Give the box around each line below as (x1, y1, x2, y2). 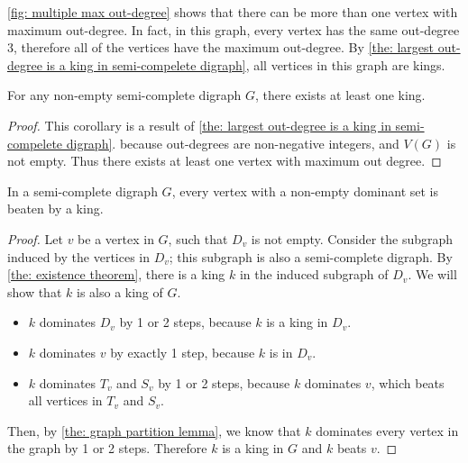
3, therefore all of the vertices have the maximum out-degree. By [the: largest (7, 38, 434, 57)
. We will (408, 265, 457, 284)
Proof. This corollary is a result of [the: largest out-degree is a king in (7, 115, 391, 134)
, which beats (371, 373, 445, 392)
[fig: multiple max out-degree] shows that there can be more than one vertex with (7, 3, 458, 21)
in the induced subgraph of (239, 265, 389, 284)
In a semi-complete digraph (7, 181, 158, 200)
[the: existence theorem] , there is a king (7, 265, 225, 284)
